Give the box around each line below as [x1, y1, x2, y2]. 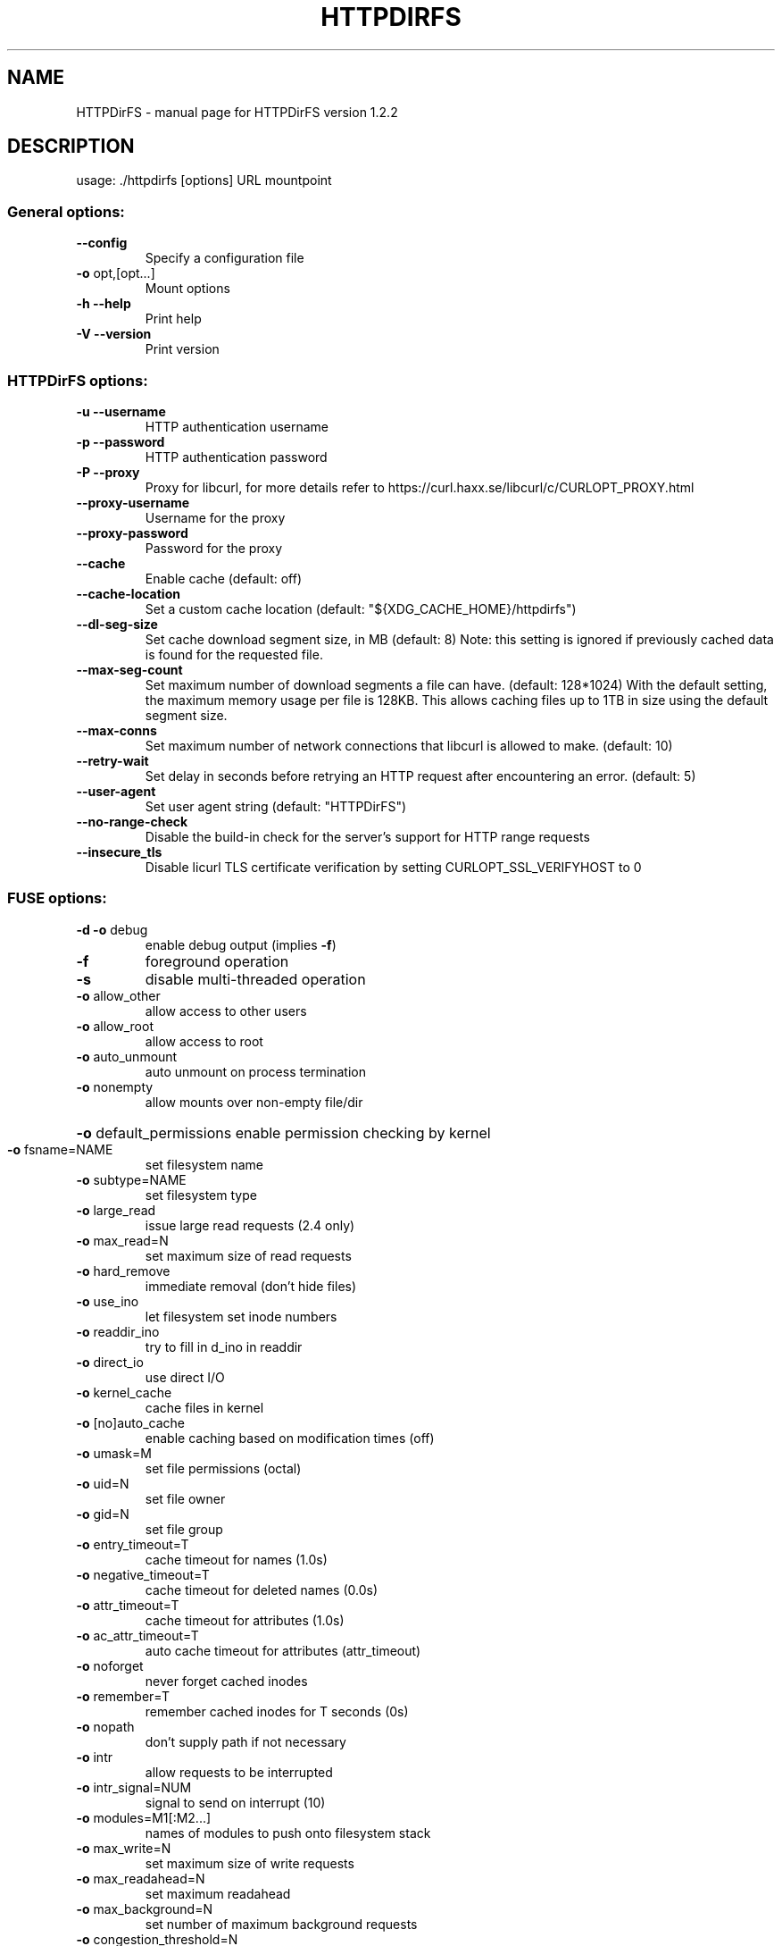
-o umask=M [76, 1445, 152, 1461]
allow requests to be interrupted [145, 1764, 333, 1780]
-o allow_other [76, 987, 161, 1003]
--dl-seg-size [76, 616, 158, 632]
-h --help [76, 296, 131, 312]
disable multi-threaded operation [145, 969, 366, 988]
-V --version [76, 326, 152, 342]
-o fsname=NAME [7, 1141, 113, 1157]
